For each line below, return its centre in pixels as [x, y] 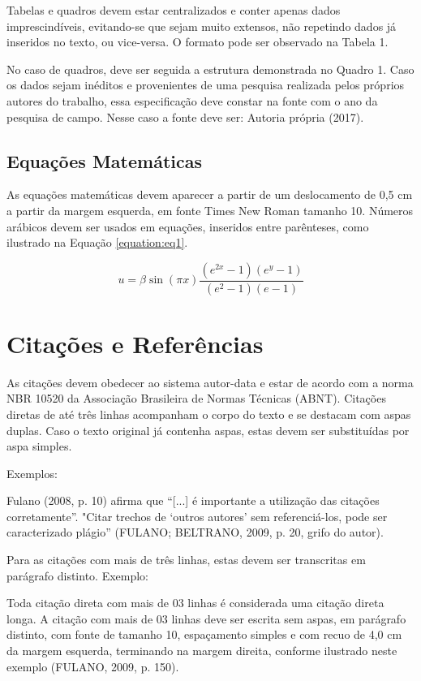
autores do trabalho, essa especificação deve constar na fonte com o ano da [192, 100]
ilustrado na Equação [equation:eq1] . [97, 242]
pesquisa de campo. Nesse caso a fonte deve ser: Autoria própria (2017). [185, 116]
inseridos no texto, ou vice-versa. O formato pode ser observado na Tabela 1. [198, 42]
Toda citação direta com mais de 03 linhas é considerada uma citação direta [195, 603]
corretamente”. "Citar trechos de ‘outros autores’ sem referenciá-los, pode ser [197, 516]
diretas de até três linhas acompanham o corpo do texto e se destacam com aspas [209, 414]
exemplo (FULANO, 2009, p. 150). [93, 666]
